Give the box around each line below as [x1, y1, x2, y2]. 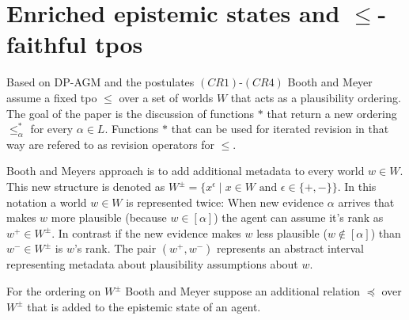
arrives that [338, 193, 395, 210]
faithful [6, 28, 87, 60]
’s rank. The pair [74, 240, 157, 257]
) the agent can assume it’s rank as [214, 209, 384, 226]
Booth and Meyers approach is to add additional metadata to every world [6, 162, 365, 179]
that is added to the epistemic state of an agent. [27, 298, 261, 314]
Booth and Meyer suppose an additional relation [125, 283, 361, 299]
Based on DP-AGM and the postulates [6, 74, 195, 90]
